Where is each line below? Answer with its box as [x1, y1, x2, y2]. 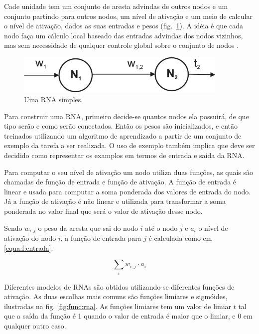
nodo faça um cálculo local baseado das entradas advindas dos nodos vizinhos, [4, 30, 243, 40]
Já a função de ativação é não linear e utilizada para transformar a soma [4, 196, 226, 206]
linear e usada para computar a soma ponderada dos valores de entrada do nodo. [4, 186, 251, 196]
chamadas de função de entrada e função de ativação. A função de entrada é [4, 176, 237, 187]
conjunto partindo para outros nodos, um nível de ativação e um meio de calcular [4, 10, 253, 21]
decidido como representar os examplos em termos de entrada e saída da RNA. [4, 150, 245, 161]
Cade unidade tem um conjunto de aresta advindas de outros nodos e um [4, 1, 228, 11]
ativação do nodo [4, 233, 56, 243]
